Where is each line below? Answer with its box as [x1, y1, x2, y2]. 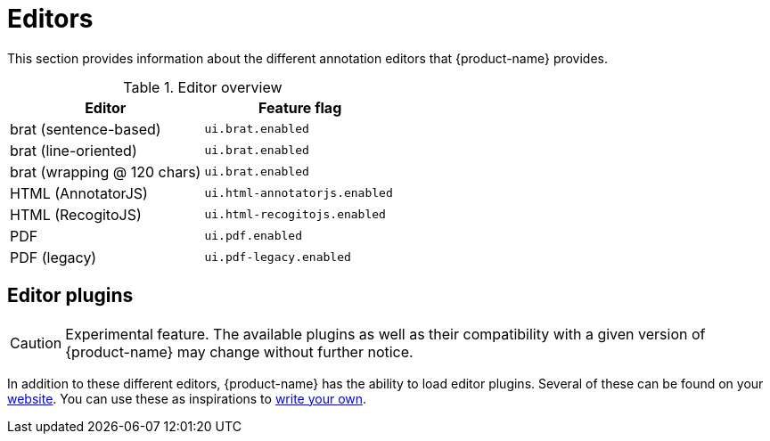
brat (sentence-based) [10, 119, 161, 138]
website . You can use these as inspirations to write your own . [7, 390, 367, 406]
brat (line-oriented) [10, 141, 137, 159]
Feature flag [258, 98, 342, 117]
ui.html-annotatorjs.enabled [204, 186, 393, 200]
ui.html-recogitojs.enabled [204, 208, 386, 222]
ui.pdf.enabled [204, 229, 302, 243]
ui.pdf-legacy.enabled [204, 250, 351, 265]
